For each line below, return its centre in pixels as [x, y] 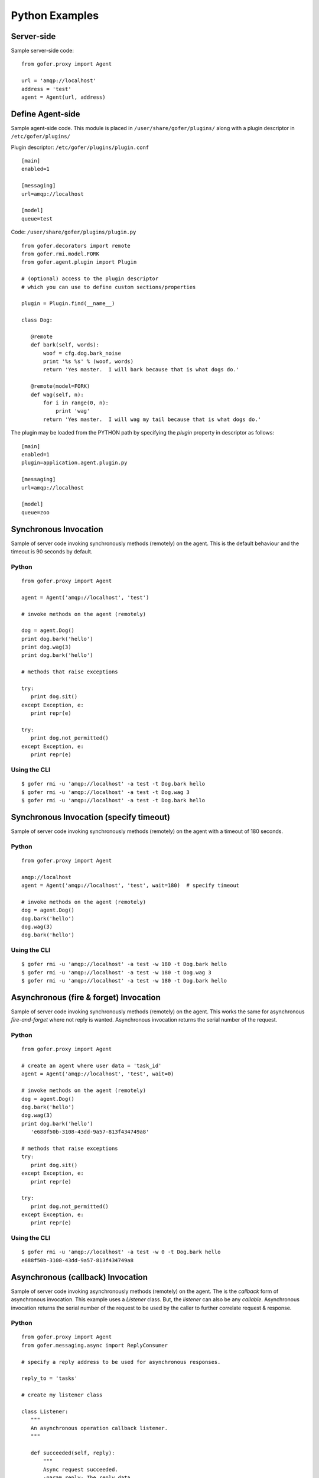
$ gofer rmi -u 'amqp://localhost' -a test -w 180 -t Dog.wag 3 [117, 972]
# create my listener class [62, 1395]
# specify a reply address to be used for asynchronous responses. [121, 1362]
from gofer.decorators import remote [76, 246]
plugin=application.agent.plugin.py [74, 463]
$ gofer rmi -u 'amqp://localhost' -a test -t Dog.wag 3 [106, 792]
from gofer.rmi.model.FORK [61, 254]
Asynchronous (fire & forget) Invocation [86, 997]
